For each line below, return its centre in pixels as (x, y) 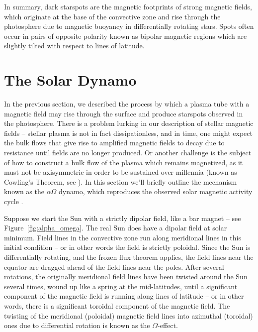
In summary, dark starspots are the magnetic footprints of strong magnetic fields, (128, 6)
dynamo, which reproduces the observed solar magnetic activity (156, 191)
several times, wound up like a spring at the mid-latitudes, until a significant (121, 286)
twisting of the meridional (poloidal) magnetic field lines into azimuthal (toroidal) (129, 315)
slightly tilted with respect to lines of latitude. (74, 46)
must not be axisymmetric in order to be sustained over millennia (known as (121, 172)
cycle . (14, 201)
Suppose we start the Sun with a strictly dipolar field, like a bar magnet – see (123, 218)
